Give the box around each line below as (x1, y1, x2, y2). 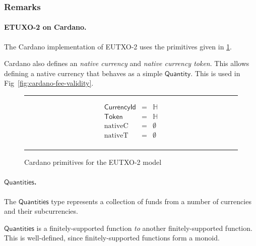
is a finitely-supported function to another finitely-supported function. (36, 222, 252, 233)
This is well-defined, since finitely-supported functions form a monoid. (4, 232, 220, 243)
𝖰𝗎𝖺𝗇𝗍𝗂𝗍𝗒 (164, 70, 191, 78)
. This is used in (190, 68, 240, 78)
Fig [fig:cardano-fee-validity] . (4, 78, 94, 88)
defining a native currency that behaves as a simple (4, 68, 163, 78)
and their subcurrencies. (4, 206, 78, 216)
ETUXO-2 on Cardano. (4, 22, 87, 32)
